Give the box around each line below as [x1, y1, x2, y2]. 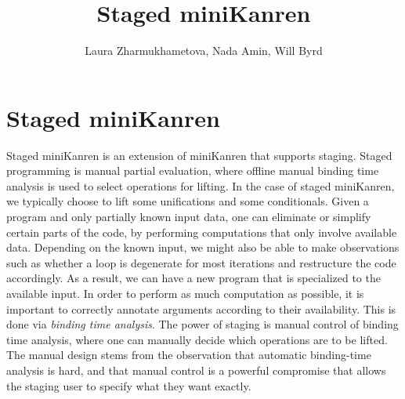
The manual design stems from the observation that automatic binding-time [6, 346, 371, 363]
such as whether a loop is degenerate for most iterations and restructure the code [6, 254, 396, 270]
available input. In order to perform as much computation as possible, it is [6, 285, 364, 301]
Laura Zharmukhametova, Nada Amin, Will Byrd [85, 42, 323, 59]
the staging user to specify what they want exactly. [6, 377, 251, 394]
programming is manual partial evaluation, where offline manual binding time [6, 162, 379, 179]
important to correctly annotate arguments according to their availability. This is [6, 300, 396, 317]
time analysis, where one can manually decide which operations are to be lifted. [6, 331, 388, 347]
